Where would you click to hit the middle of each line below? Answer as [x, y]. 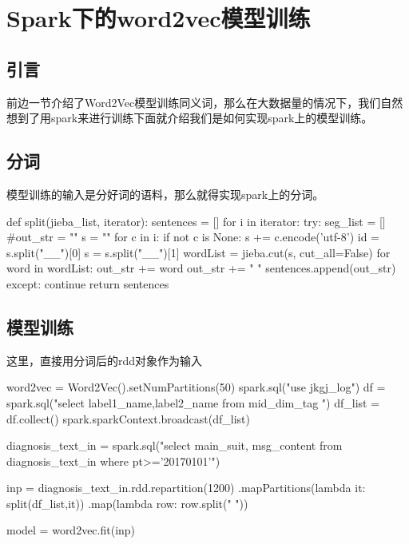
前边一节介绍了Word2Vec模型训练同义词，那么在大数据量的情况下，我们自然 [205, 102]
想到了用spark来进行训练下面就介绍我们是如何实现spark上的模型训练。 [190, 118]
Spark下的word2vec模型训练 [159, 18]
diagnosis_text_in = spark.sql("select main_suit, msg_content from [175, 445]
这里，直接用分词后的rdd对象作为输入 [105, 360]
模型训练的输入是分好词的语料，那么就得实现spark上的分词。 [165, 194]
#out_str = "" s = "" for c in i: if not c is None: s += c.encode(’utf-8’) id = [193, 237]
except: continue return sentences [88, 283]
